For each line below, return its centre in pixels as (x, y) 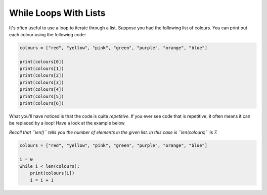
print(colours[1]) (42, 69)
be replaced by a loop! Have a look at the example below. (67, 123)
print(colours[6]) (42, 103)
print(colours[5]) (42, 96)
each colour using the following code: (47, 34)
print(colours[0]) (42, 62)
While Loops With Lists (57, 13)
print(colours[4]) (42, 90)
